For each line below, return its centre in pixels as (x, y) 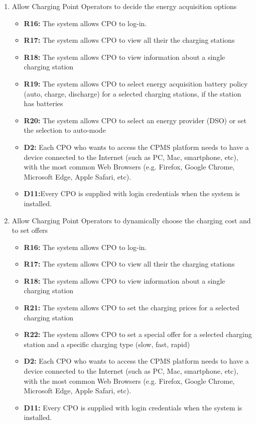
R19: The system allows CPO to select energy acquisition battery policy (136, 83)
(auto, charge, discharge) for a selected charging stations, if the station (133, 93)
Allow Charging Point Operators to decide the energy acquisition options (124, 6)
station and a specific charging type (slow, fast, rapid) (107, 344)
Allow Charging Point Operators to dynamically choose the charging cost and (131, 220)
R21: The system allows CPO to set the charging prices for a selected (132, 308)
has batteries (43, 103)
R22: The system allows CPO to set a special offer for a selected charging (138, 334)
